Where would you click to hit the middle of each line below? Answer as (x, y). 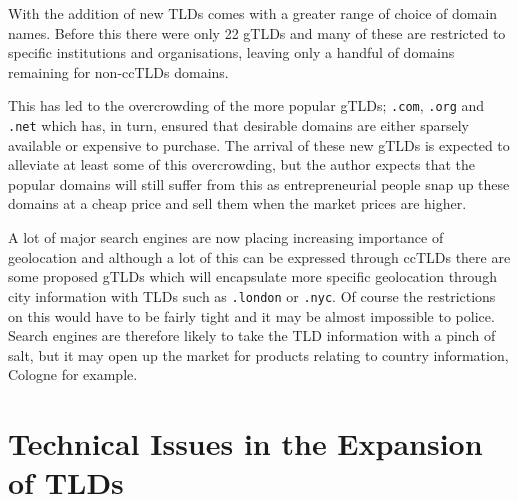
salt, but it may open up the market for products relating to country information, (258, 354)
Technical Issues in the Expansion (245, 443)
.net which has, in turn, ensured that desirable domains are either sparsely (239, 125)
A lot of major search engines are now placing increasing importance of (226, 237)
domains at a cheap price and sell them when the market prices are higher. (237, 203)
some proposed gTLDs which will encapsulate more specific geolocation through (252, 276)
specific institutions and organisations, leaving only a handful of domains (231, 52)
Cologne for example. (73, 374)
